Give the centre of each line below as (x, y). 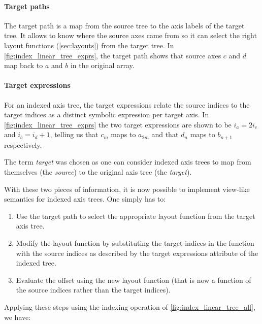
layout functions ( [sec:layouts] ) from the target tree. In (89, 45)
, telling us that (74, 134)
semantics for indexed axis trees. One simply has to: (85, 199)
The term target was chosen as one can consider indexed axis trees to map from (128, 162)
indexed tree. (36, 263)
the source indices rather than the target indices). (93, 290)
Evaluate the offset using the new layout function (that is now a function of (134, 280)
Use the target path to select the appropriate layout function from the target (136, 216)
